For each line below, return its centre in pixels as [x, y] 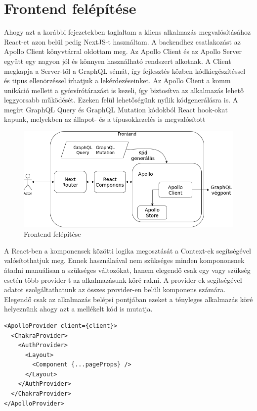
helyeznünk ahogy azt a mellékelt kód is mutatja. [78, 309]
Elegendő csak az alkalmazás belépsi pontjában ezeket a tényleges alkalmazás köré [128, 299]
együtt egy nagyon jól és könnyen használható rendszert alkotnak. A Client [118, 61]
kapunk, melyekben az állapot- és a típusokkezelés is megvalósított [105, 119]
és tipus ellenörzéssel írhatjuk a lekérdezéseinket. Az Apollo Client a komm [117, 80]
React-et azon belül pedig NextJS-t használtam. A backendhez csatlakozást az [122, 41]
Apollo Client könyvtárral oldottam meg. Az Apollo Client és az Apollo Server [123, 51]
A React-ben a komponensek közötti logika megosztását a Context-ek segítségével [128, 250]
